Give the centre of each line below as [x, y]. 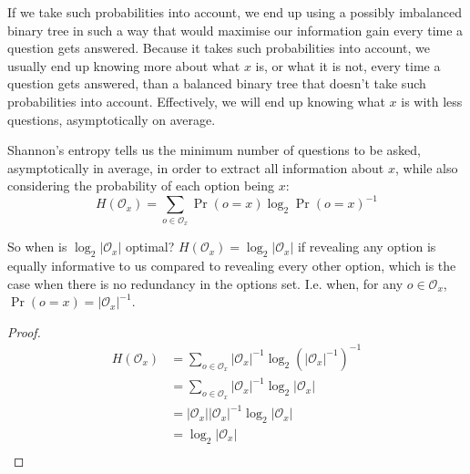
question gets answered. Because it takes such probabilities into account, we [219, 48]
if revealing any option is [367, 247]
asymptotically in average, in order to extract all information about [196, 167]
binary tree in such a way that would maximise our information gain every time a [235, 30]
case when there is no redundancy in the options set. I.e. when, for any [205, 283]
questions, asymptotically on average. [112, 119]
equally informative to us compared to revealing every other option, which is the [232, 265]
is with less [432, 101]
